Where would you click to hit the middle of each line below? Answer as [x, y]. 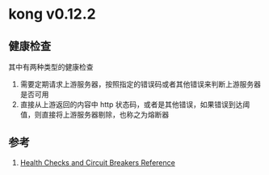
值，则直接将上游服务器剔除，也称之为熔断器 [95, 115]
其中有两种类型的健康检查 [51, 67]
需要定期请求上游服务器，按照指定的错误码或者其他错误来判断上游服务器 [140, 84]
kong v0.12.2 [52, 14]
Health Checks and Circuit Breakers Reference [97, 162]
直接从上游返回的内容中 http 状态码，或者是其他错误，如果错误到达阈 [135, 105]
